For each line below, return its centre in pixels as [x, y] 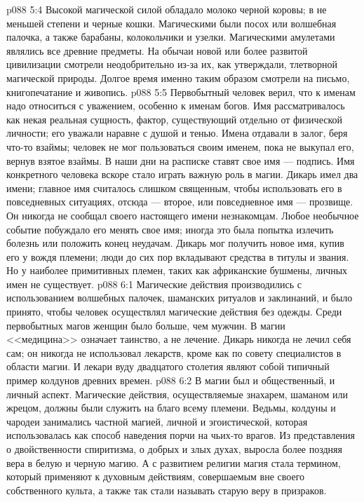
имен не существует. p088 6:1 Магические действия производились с [154, 284]
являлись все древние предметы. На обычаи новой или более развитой [157, 50]
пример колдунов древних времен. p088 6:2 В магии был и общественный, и [171, 380]
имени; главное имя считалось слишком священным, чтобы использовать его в [174, 188]
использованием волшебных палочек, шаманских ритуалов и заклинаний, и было [180, 298]
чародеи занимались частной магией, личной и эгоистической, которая [157, 421]
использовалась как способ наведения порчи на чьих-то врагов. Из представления [181, 435]
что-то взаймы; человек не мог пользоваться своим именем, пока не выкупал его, [180, 146]
